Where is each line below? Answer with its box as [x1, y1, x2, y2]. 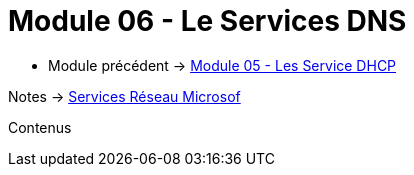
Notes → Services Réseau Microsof [8, 87, 241, 105]
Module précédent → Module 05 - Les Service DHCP [48, 56, 397, 74]
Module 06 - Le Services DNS [8, 4, 407, 38]
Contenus [8, 118, 72, 136]
